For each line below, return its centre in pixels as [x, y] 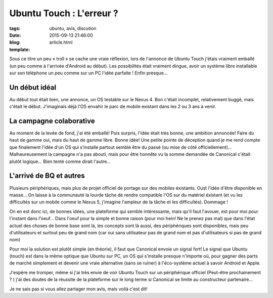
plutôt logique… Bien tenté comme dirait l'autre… [60, 161]
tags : [15, 28]
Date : [15, 35]
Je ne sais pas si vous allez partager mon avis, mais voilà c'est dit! [78, 289]
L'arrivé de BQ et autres [47, 176]
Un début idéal [33, 87]
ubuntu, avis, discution [73, 28]
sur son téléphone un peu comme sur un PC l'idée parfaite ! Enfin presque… [88, 73]
